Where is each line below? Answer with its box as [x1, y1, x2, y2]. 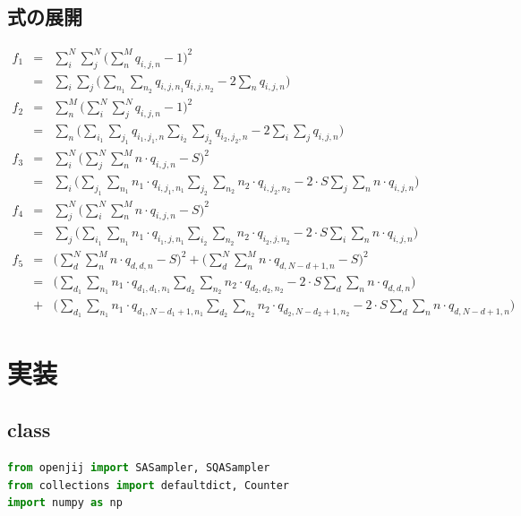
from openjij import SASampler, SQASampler [7, 460, 270, 474]
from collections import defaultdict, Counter [7, 478, 290, 492]
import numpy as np [7, 496, 123, 510]
